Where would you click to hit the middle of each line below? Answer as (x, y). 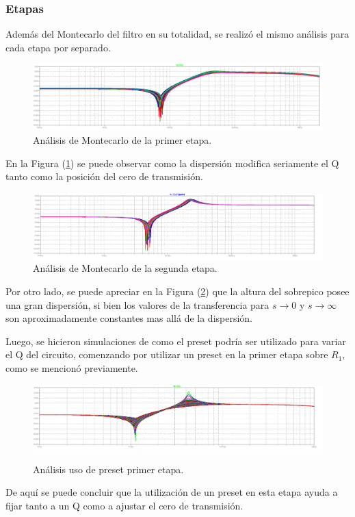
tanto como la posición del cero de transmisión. (104, 176)
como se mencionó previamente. (72, 367)
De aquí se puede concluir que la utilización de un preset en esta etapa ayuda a (172, 492)
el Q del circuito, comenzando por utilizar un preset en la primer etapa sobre (167, 354)
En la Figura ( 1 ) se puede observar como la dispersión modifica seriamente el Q (172, 163)
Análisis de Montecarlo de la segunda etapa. (125, 268)
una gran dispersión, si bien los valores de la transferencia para (137, 304)
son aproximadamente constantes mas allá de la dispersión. (129, 318)
